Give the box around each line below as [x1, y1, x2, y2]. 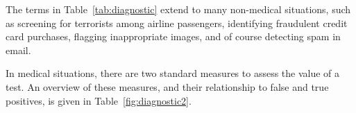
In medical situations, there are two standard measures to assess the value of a [6, 66, 340, 80]
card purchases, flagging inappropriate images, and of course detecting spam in [6, 29, 341, 44]
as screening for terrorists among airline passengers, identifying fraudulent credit [6, 15, 348, 30]
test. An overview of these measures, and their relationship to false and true [6, 79, 329, 94]
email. [6, 42, 31, 57]
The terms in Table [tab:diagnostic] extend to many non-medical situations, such [6, 2, 351, 16]
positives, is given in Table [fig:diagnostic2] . [6, 93, 192, 107]
